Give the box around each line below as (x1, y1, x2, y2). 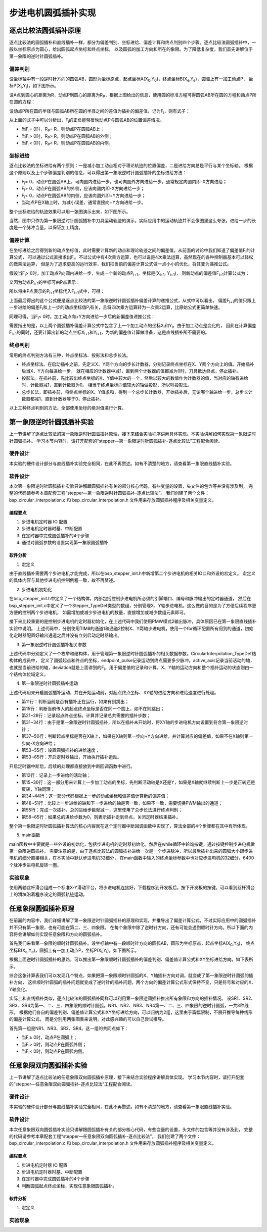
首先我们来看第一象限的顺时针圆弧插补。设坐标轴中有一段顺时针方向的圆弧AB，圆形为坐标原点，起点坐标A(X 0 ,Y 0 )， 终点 (9, 940, 255, 948)
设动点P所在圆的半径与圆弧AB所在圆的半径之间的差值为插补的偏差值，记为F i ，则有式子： (9, 108, 190, 115)
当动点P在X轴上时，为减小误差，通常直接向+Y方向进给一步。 (21, 200, 146, 205)
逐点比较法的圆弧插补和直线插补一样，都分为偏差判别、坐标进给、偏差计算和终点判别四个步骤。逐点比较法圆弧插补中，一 (9, 40, 256, 46)
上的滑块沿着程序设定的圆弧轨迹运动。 (9, 891, 88, 897)
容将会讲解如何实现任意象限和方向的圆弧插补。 (9, 931, 105, 937)
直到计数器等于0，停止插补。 (44, 396, 104, 402)
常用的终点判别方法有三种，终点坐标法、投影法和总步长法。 (9, 352, 131, 358)
